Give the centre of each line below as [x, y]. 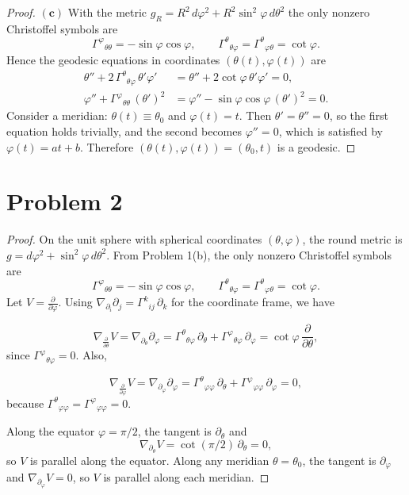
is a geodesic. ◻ [316, 146]
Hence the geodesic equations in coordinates [113, 60]
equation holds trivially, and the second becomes [124, 131]
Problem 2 [65, 201]
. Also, [91, 355]
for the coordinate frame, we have [253, 302]
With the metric [107, 12]
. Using [75, 302]
